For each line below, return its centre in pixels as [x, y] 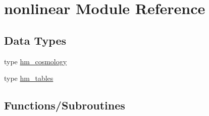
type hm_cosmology [36, 61]
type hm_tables [29, 78]
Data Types [35, 40]
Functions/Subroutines [65, 105]
